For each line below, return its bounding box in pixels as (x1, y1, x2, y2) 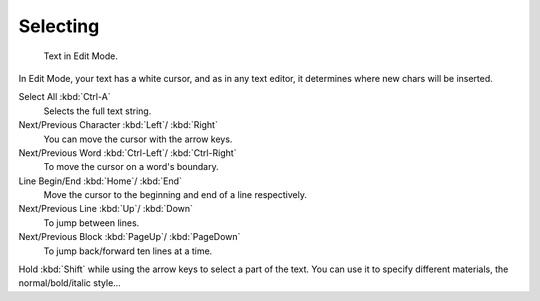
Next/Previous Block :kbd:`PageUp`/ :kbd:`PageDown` (18, 231, 241, 243)
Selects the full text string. (43, 105, 152, 117)
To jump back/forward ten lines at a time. (43, 245, 213, 257)
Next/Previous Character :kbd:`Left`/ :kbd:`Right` (18, 119, 219, 131)
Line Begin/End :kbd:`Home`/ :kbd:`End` (18, 175, 182, 187)
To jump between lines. (43, 216, 140, 229)
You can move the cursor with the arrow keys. (43, 133, 233, 145)
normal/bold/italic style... (18, 277, 122, 289)
